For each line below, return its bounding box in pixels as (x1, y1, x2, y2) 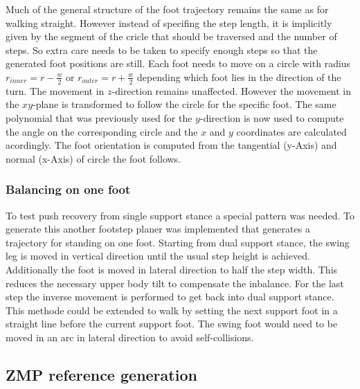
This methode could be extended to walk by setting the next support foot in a (6, 302, 338, 317)
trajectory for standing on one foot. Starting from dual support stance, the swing (6, 235, 350, 249)
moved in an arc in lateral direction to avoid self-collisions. (6, 329, 254, 344)
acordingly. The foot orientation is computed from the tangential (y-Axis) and (6, 138, 337, 152)
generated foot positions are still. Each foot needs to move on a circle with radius (6, 56, 351, 71)
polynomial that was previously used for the (6, 110, 192, 125)
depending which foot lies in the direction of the (137, 69, 341, 84)
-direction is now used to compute (199, 110, 344, 125)
